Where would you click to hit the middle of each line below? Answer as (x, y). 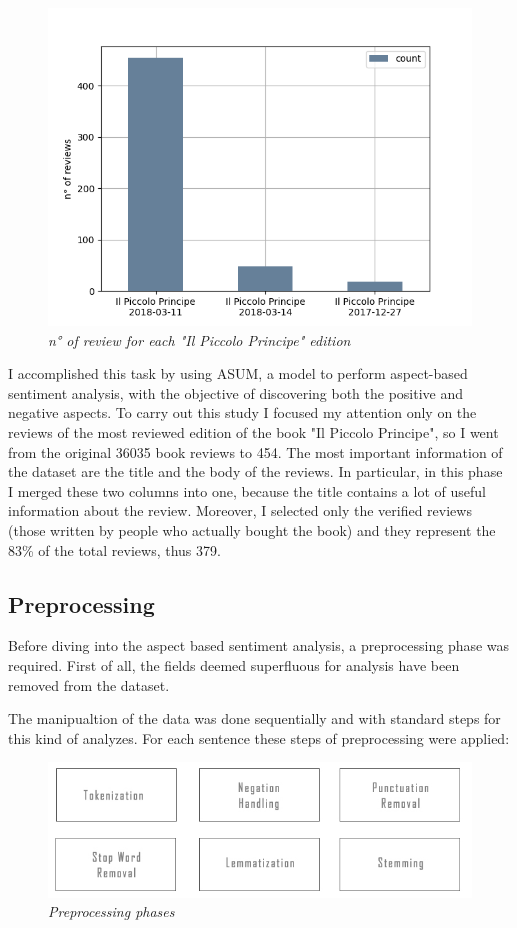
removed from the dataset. (89, 684)
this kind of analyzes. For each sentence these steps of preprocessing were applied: (259, 737)
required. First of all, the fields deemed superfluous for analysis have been (234, 664)
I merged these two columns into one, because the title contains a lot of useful (247, 490)
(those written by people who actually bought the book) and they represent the (252, 529)
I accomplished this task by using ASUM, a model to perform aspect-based (238, 373)
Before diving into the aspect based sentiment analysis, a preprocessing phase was (259, 645)
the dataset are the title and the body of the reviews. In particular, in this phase (255, 471)
